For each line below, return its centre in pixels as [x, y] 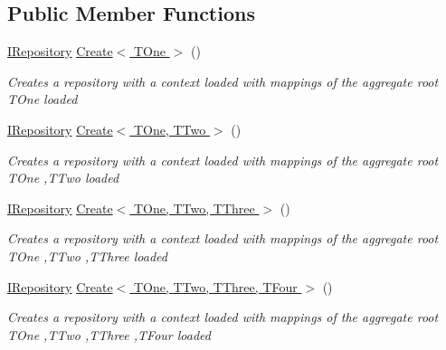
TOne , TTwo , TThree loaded [87, 255]
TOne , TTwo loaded [63, 178]
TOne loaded [43, 99]
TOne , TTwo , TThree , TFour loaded [109, 334]
